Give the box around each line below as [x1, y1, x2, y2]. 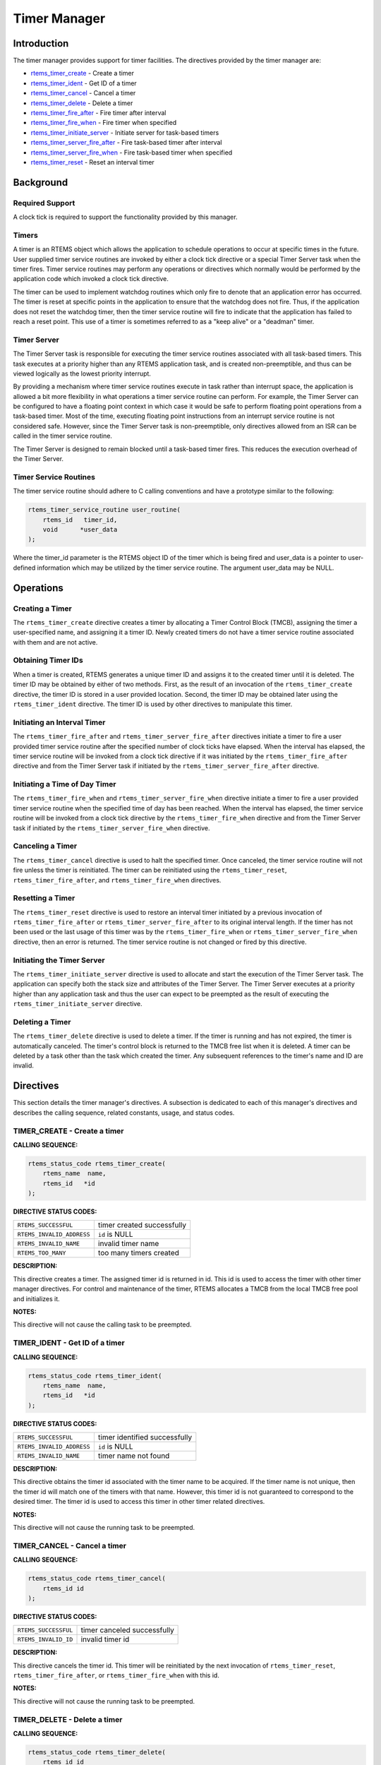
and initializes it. [13, 1294, 60, 1303]
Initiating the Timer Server [13, 955, 105, 965]
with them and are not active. [13, 638, 98, 646]
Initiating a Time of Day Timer [13, 779, 116, 789]
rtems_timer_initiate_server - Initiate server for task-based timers [30, 128, 219, 137]
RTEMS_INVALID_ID [17, 1635, 73, 1643]
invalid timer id [80, 1634, 130, 1644]
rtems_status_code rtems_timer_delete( [28, 1748, 166, 1756]
